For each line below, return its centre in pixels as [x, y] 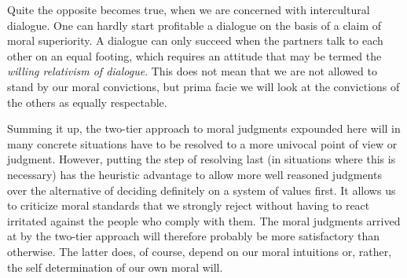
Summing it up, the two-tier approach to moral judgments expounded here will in [204, 128]
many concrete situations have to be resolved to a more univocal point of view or [202, 143]
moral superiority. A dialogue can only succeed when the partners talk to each [195, 40]
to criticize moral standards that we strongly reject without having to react [189, 205]
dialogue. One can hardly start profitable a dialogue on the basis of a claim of [194, 25]
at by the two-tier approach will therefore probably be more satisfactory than [194, 236]
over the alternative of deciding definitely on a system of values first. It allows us [202, 190]
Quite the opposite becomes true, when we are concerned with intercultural [189, 9]
